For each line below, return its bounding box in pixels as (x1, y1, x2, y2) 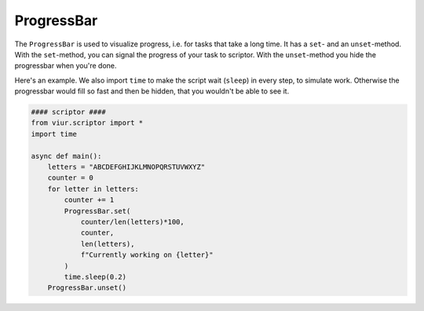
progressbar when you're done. (14, 61, 117, 71)
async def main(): (31, 152, 102, 160)
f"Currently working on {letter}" (80, 251, 214, 259)
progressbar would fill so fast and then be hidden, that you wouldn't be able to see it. (14, 86, 290, 96)
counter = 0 (47, 174, 94, 182)
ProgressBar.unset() (47, 284, 127, 292)
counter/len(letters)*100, (80, 218, 185, 226)
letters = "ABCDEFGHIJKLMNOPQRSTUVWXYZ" (47, 163, 206, 172)
